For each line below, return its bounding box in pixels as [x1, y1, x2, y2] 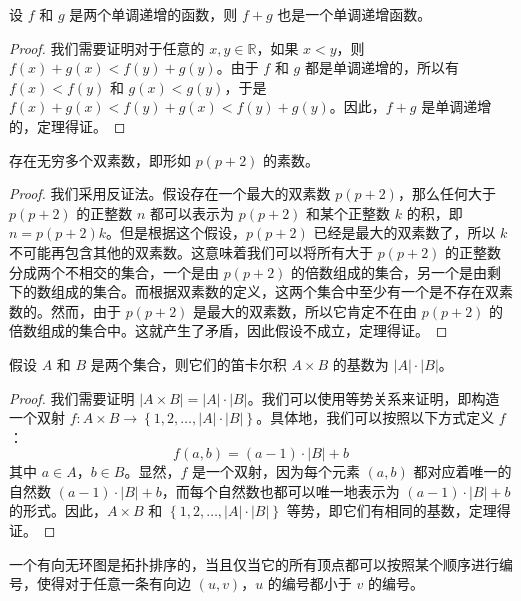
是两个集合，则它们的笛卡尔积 [90, 353, 287, 374]
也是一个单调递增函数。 [277, 4, 432, 24]
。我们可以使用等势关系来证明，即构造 [247, 387, 500, 408]
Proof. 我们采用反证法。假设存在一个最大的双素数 [9, 183, 331, 204]
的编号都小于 [267, 573, 352, 594]
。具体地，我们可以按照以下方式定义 [256, 407, 495, 428]
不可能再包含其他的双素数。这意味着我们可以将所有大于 [9, 241, 373, 262]
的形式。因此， [9, 500, 107, 521]
